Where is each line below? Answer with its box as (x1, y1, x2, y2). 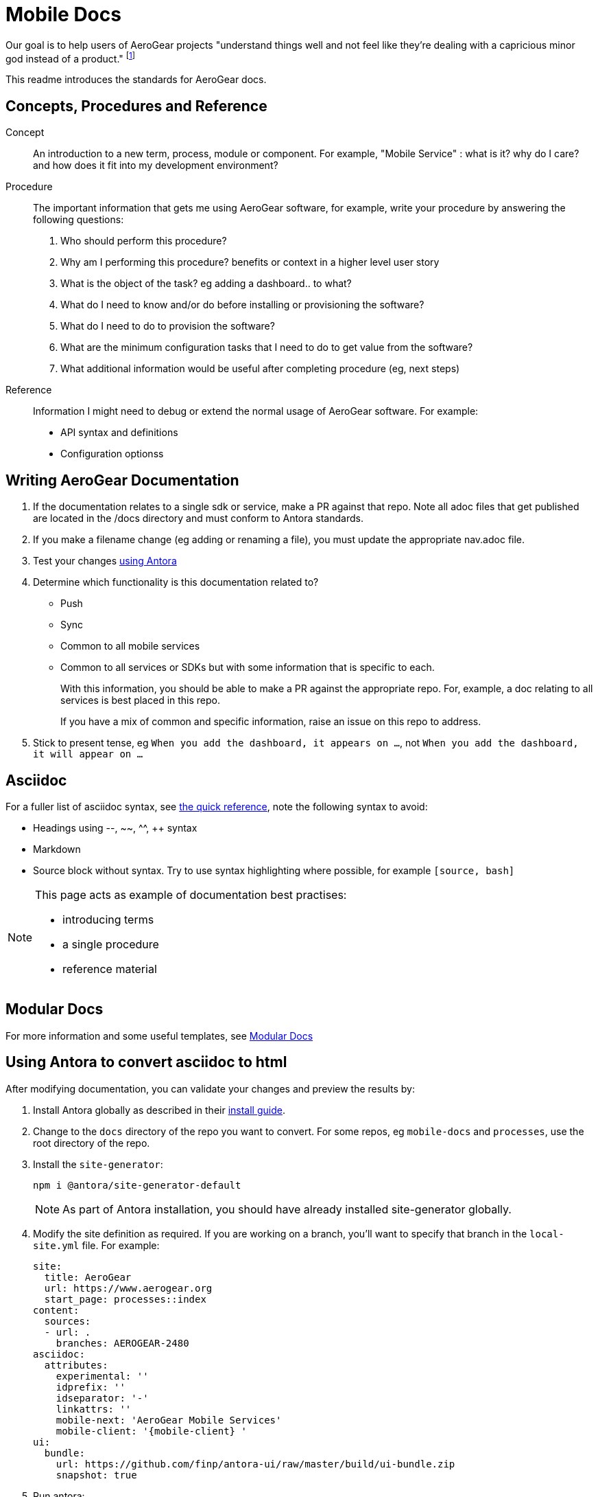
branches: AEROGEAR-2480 (56, 1337, 189, 1349)
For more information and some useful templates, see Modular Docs (5, 1029, 313, 1042)
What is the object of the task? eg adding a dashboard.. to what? (60, 277, 352, 290)
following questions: (33, 214, 124, 226)
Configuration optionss (60, 448, 164, 460)
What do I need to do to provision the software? (60, 320, 275, 332)
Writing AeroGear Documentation (5, 471, 239, 489)
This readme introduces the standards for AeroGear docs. (5, 73, 267, 86)
